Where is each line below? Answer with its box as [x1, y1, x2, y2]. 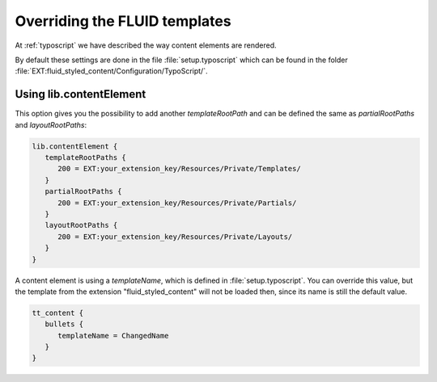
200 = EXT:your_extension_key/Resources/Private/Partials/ [57, 198, 297, 208]
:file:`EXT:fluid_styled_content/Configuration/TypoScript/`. [15, 66, 208, 76]
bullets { [45, 320, 84, 329]
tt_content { [32, 308, 84, 317]
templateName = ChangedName [57, 331, 169, 340]
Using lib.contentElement [15, 87, 146, 101]
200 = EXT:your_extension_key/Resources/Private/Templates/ [57, 164, 301, 174]
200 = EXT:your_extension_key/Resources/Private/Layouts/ [57, 232, 293, 241]
